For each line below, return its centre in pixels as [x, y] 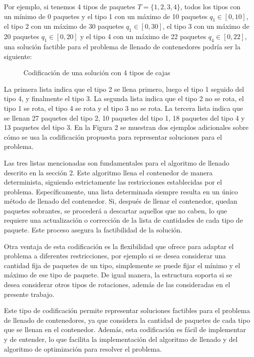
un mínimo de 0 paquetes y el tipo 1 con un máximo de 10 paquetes [106, 16]
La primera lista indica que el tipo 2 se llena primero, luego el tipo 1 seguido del [124, 89]
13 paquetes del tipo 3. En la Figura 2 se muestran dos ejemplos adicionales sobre [126, 127]
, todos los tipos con [211, 6]
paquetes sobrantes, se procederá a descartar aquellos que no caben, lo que [116, 210]
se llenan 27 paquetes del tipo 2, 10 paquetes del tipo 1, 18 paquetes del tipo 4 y [125, 117]
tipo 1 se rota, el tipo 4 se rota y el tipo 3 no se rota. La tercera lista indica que [124, 108]
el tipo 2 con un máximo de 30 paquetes [64, 26]
